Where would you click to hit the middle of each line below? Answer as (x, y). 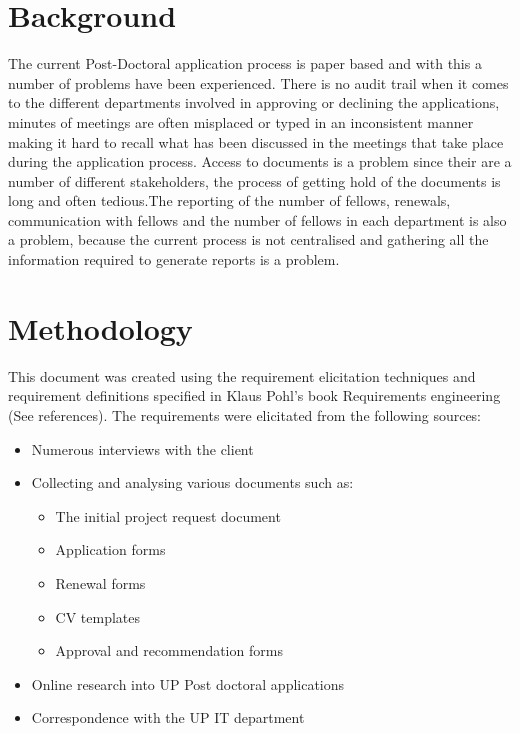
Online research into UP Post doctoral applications (188, 683)
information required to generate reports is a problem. (174, 259)
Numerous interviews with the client (142, 448)
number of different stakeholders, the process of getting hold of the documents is (254, 180)
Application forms (110, 549)
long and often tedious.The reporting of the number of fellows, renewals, (229, 200)
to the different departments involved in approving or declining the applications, (254, 102)
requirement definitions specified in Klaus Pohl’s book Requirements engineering (254, 395)
